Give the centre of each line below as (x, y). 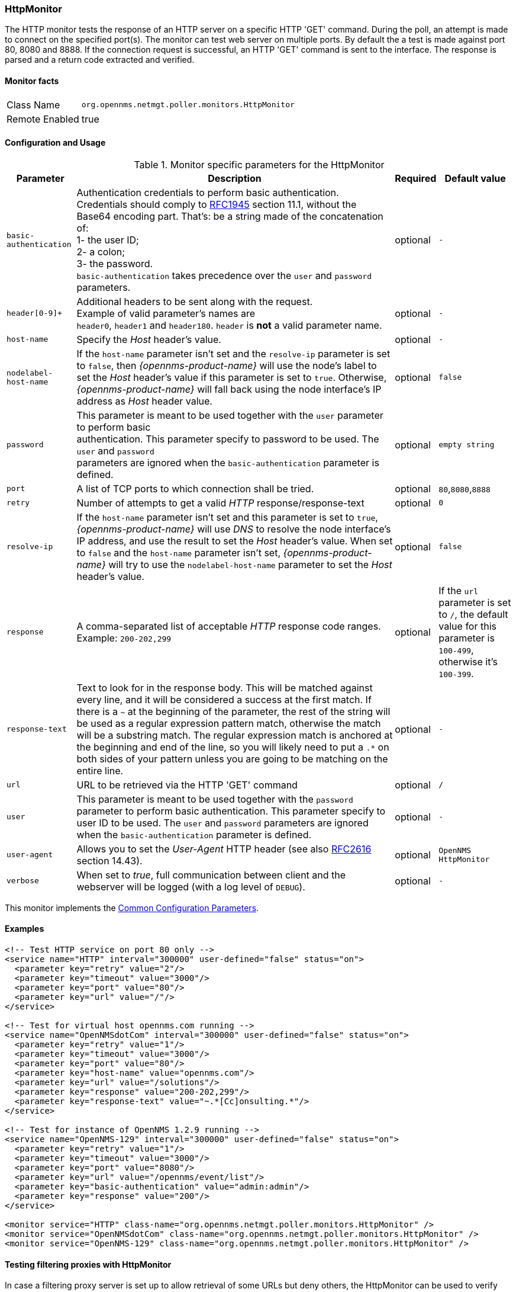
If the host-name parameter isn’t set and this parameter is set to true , (227, 517)
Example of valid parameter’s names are (166, 313)
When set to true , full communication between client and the (211, 875)
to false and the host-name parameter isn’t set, (179, 552)
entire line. (100, 770)
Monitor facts (32, 81)
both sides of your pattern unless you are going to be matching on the (232, 759)
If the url (459, 590)
